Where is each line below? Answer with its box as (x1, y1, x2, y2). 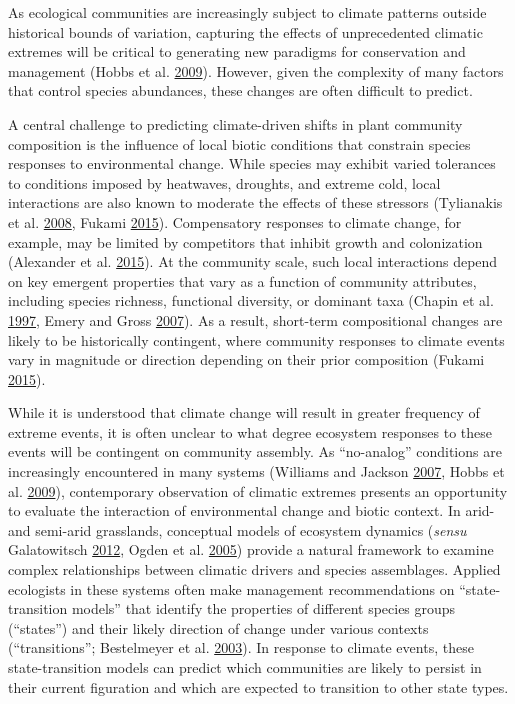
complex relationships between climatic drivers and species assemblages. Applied (8, 559, 501, 580)
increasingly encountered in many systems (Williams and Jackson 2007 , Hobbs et (8, 461, 505, 482)
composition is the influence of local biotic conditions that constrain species (8, 133, 471, 154)
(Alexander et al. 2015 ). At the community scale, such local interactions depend (8, 251, 498, 272)
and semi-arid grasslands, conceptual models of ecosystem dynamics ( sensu (8, 519, 467, 540)
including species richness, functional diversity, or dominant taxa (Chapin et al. (8, 290, 494, 311)
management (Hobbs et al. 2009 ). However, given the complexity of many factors (8, 60, 504, 81)
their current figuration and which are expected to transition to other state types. (8, 676, 509, 697)
